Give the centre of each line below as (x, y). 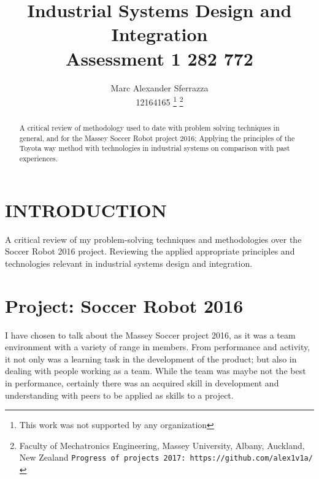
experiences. (38, 159)
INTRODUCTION (86, 209)
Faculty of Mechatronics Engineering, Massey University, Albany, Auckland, (162, 445)
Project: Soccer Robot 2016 (124, 305)
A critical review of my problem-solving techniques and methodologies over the (153, 239)
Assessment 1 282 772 (159, 58)
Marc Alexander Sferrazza (159, 87)
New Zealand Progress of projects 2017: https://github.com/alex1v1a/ (166, 457)
